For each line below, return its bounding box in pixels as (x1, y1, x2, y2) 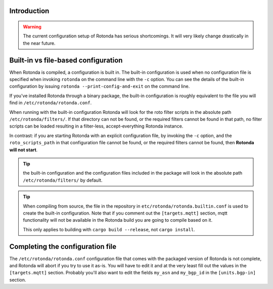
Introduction (9, 7, 50, 15)
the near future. (23, 40, 56, 46)
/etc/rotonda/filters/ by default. (23, 177, 103, 183)
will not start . (9, 147, 38, 153)
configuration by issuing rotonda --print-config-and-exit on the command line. (9, 84, 190, 90)
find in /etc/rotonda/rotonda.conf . (9, 100, 92, 106)
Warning (23, 24, 41, 30)
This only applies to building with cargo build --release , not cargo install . (23, 226, 195, 232)
